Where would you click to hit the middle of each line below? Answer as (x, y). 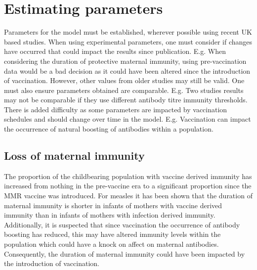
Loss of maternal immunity (74, 156)
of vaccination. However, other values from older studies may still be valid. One (124, 80)
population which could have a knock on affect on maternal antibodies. (111, 244)
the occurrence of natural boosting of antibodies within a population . (109, 129)
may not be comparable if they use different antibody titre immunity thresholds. (126, 100)
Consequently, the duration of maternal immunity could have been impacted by (125, 253)
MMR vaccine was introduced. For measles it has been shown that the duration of (128, 196)
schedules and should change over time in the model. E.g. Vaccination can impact (128, 119)
